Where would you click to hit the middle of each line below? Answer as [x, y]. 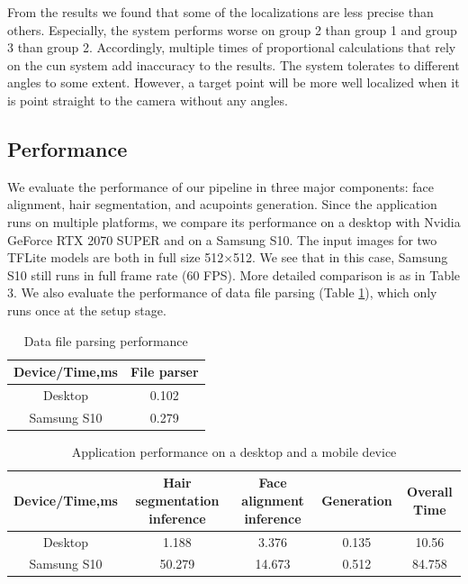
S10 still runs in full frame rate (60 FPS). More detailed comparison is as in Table [234, 274]
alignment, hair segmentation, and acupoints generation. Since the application [222, 204]
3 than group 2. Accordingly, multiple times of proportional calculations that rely [232, 47]
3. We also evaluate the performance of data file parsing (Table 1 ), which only [222, 292]
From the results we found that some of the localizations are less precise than [220, 12]
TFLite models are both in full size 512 [116, 257]
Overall [429, 492]
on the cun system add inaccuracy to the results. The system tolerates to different [234, 64]
